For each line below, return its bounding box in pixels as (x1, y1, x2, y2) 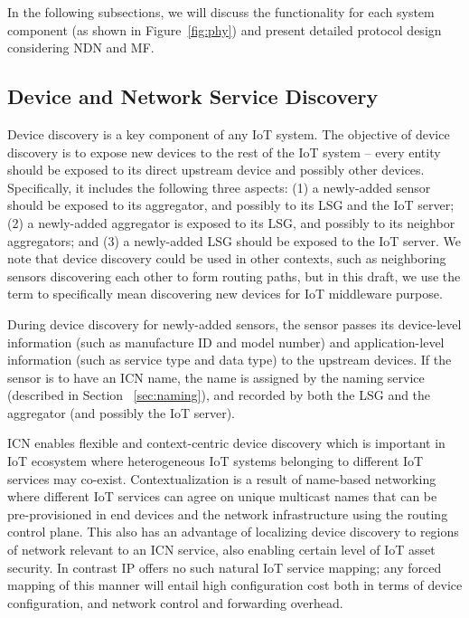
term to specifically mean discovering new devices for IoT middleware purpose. (7, 284, 443, 303)
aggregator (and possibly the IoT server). (7, 403, 235, 422)
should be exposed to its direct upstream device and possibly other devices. (7, 160, 425, 179)
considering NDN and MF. (7, 38, 155, 57)
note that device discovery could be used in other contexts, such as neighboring (7, 249, 446, 268)
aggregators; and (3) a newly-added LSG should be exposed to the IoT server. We (7, 231, 462, 250)
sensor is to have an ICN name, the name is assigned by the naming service (7, 367, 425, 386)
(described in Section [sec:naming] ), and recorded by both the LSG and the (7, 385, 431, 404)
